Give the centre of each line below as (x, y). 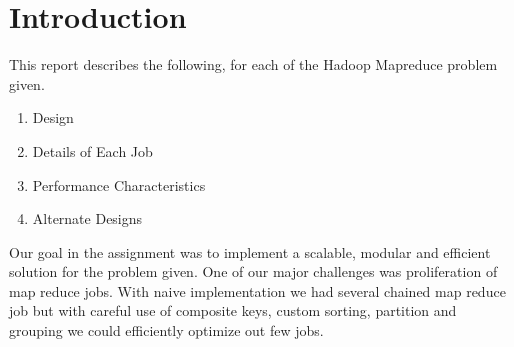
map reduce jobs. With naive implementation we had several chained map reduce (257, 290)
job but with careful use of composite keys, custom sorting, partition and (233, 310)
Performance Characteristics (119, 184)
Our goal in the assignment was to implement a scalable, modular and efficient (250, 251)
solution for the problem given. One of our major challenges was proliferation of (253, 271)
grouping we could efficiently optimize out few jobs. (166, 330)
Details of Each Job (92, 150)
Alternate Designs (87, 218)
